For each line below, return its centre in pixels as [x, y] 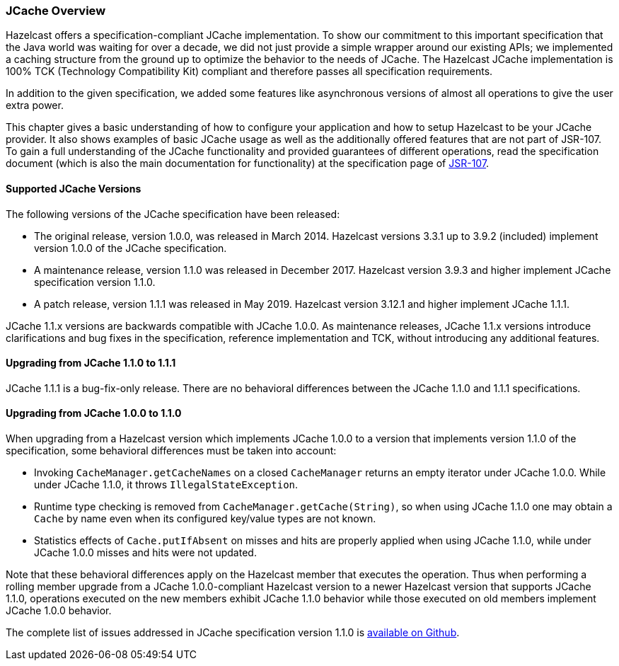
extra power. [35, 105]
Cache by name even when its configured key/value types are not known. [205, 519]
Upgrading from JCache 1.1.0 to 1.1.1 [91, 363]
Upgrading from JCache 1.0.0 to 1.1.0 [94, 413]
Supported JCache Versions [74, 188]
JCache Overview [56, 11]
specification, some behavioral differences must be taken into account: [171, 451]
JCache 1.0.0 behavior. [59, 611]
